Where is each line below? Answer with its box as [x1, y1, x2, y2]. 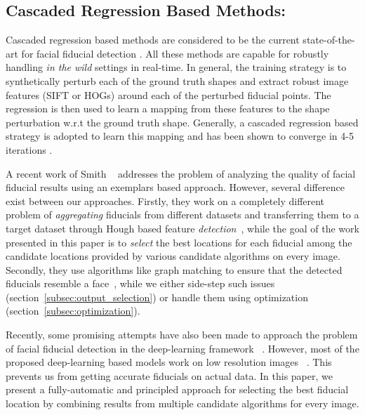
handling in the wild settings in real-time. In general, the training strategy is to [6, 60, 347, 74]
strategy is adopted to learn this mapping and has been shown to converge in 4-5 [6, 129, 354, 143]
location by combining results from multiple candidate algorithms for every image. [6, 396, 359, 411]
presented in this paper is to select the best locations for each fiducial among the [6, 235, 352, 249]
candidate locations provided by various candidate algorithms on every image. [6, 249, 340, 263]
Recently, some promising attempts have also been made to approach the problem [6, 327, 358, 342]
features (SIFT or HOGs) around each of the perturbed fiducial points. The [6, 87, 331, 102]
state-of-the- [303, 32, 355, 47]
